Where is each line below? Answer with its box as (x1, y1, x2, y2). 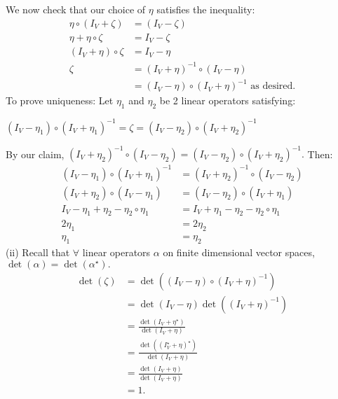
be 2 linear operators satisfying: (159, 93, 296, 108)
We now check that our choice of (6, 2, 146, 16)
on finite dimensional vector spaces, (163, 245, 315, 260)
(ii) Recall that (6, 245, 70, 260)
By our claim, (6, 146, 65, 160)
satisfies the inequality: (156, 2, 255, 16)
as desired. (250, 81, 296, 92)
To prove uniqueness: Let (6, 93, 114, 108)
